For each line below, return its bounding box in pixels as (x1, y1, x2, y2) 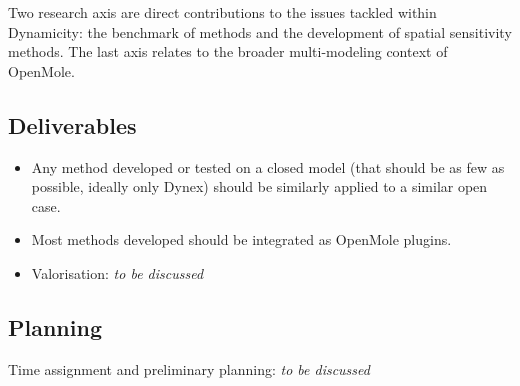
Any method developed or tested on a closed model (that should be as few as (31, 156, 505, 177)
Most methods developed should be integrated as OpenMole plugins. (31, 229, 452, 250)
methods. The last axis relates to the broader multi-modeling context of (8, 41, 448, 62)
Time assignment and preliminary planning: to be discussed (8, 358, 370, 379)
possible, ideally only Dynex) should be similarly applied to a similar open (31, 176, 488, 197)
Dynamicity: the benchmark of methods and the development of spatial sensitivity (8, 21, 512, 42)
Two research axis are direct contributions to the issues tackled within (8, 2, 437, 22)
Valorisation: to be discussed (31, 262, 204, 283)
